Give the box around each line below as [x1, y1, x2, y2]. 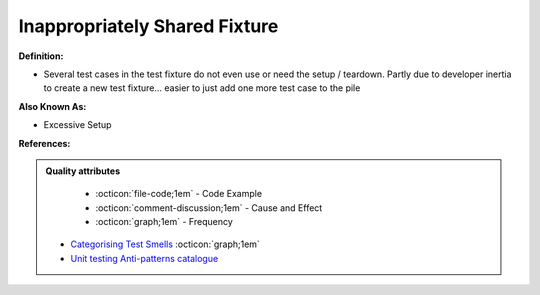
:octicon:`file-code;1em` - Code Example [95, 188, 263, 200]
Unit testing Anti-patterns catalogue [70, 252, 219, 264]
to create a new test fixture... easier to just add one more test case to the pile [43, 82, 361, 94]
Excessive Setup [43, 119, 112, 131]
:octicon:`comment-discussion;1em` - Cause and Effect [95, 201, 323, 214]
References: [18, 137, 71, 149]
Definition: [18, 50, 64, 62]
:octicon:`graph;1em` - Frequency [95, 216, 234, 228]
